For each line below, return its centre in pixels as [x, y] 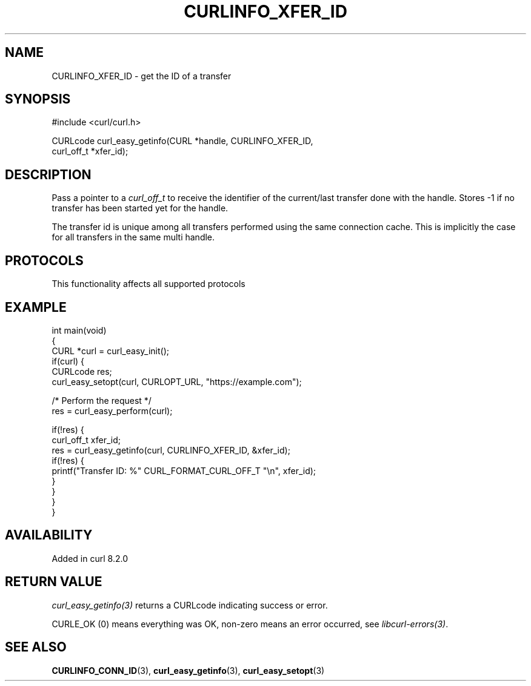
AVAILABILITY [49, 535]
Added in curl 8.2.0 [90, 558]
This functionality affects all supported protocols [149, 284]
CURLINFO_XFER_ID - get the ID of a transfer [142, 76]
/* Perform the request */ [102, 400]
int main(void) [79, 330]
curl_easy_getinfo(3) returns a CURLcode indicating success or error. [190, 605]
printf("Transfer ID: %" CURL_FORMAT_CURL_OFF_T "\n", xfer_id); [184, 470]
